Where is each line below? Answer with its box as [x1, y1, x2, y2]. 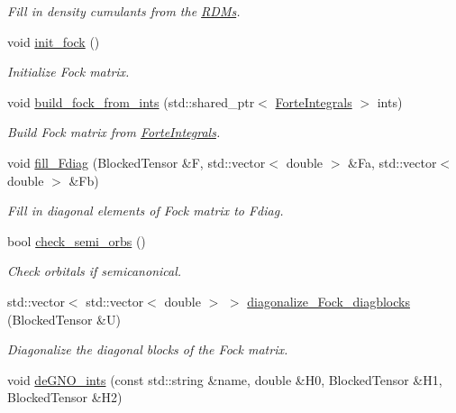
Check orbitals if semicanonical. [7, 262, 182, 280]
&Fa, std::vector [348, 152, 437, 171]
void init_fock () [7, 32, 100, 50]
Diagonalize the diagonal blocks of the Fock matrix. [7, 340, 288, 359]
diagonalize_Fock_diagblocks [247, 291, 410, 310]
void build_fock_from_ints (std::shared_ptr [7, 92, 255, 111]
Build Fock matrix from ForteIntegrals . [7, 123, 221, 142]
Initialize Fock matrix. [7, 62, 130, 81]
